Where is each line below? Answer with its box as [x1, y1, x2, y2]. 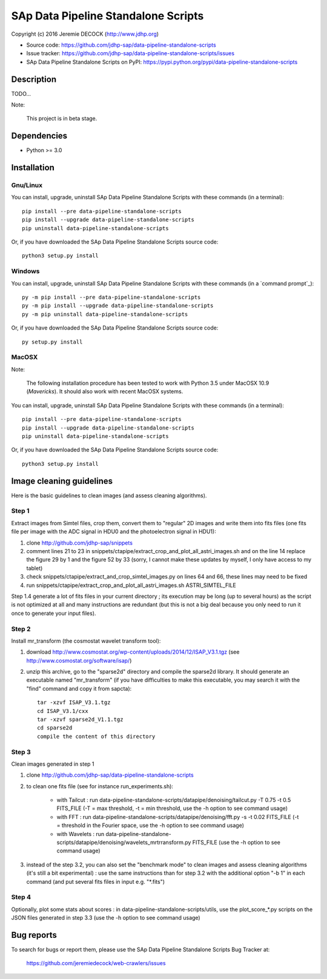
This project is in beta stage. [26, 115, 97, 122]
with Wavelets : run [56, 830, 105, 837]
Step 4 [11, 893, 31, 901]
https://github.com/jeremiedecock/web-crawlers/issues [26, 960, 166, 967]
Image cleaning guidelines [11, 476, 113, 486]
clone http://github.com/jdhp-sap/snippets [26, 539, 133, 546]
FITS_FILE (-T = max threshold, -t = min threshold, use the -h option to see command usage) [56, 805, 288, 812]
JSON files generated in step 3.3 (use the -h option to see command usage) [11, 914, 200, 921]
